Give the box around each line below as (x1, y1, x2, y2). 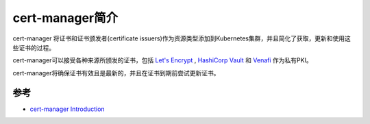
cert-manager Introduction (29, 105, 106, 113)
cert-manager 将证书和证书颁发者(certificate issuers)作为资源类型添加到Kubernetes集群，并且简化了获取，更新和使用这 (12, 34, 351, 42)
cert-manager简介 (12, 10, 119, 25)
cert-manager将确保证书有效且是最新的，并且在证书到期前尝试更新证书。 (12, 69, 220, 77)
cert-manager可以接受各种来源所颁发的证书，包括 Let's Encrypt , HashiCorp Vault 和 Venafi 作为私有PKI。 (12, 56, 312, 64)
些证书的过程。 (12, 43, 55, 51)
